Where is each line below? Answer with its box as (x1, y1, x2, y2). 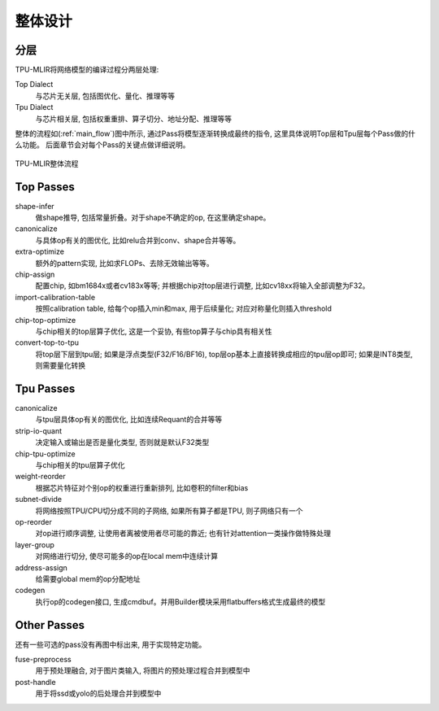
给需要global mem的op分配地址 (35, 574, 141, 583)
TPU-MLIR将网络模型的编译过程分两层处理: (15, 65, 159, 75)
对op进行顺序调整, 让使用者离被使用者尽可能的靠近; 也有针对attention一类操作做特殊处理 (35, 529, 332, 539)
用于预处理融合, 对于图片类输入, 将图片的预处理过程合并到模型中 (35, 665, 250, 675)
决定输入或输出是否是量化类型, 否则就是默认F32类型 (35, 438, 210, 447)
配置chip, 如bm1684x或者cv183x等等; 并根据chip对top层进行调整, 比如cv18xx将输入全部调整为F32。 (35, 281, 370, 290)
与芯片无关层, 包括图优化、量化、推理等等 (35, 90, 175, 101)
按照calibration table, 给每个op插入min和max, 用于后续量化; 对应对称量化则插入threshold (35, 303, 333, 313)
